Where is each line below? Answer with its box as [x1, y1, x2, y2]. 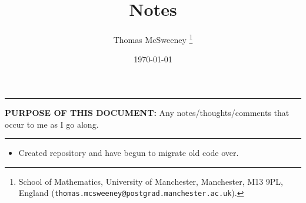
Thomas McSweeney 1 [113, 32, 193, 45]
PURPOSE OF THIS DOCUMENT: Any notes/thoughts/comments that [5, 106, 290, 118]
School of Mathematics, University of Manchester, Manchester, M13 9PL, [18, 175, 283, 187]
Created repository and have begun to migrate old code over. [18, 147, 239, 159]
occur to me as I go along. [5, 118, 99, 130]
